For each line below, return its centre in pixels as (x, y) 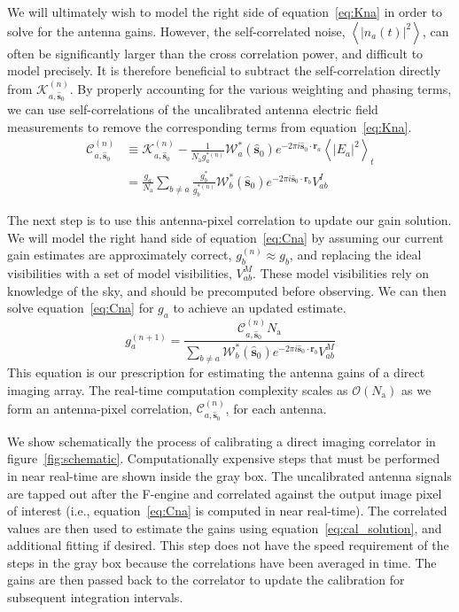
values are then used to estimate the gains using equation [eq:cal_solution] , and (225, 527)
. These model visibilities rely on (341, 272)
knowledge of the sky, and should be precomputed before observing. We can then (227, 290)
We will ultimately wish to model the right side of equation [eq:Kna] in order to (225, 12)
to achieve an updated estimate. (260, 308)
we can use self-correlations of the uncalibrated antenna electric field (193, 108)
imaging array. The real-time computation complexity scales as (178, 389)
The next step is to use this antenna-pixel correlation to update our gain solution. (229, 219)
